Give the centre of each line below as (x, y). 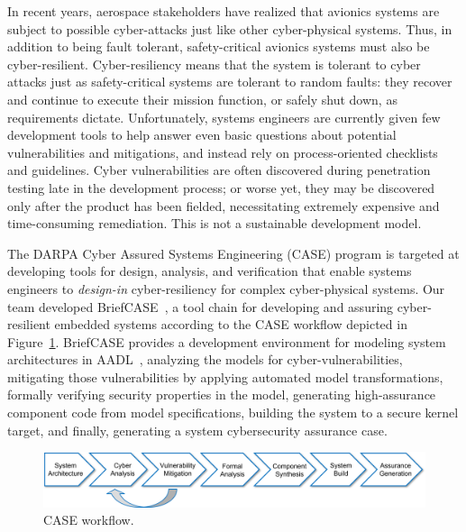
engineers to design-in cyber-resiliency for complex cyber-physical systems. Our (226, 288)
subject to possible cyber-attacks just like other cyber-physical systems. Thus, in (230, 28)
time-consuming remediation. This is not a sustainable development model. (215, 223)
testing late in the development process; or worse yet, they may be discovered (221, 187)
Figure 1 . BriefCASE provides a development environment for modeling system (227, 341)
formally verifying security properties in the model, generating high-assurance (222, 394)
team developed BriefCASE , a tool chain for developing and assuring (201, 306)
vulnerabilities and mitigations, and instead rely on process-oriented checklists (223, 152)
